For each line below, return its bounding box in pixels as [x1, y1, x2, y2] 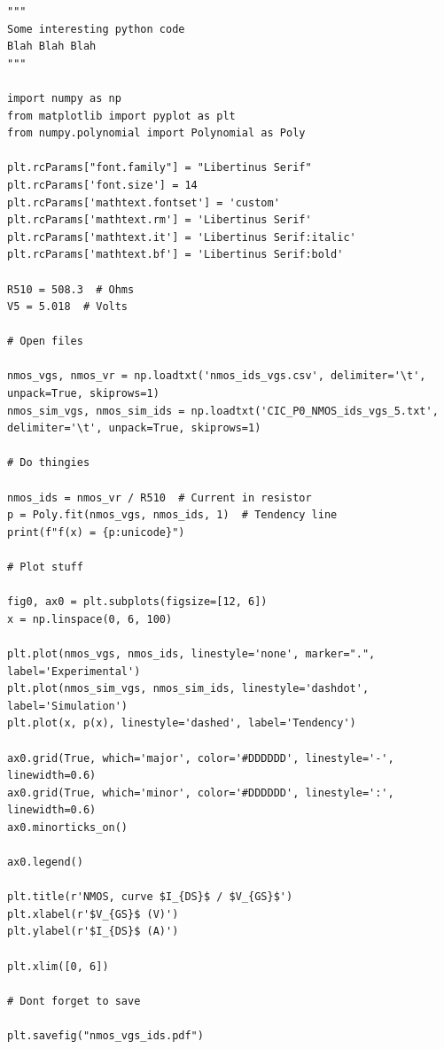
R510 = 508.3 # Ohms [7, 283, 135, 296]
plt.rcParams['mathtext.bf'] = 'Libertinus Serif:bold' [7, 248, 344, 261]
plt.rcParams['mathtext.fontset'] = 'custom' [7, 196, 280, 209]
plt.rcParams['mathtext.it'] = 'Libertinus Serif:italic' [7, 230, 356, 244]
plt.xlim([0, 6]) [7, 960, 109, 973]
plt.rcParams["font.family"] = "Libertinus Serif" [7, 161, 312, 175]
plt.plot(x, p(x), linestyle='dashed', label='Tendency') [7, 717, 356, 730]
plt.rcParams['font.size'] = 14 [7, 178, 198, 191]
